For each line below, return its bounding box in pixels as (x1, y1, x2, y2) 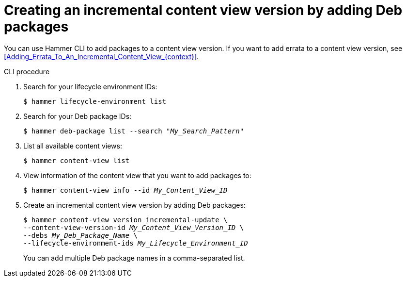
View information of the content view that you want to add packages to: (23, 171, 251, 180)
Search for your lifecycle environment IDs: (23, 82, 157, 91)
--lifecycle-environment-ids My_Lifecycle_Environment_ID (23, 239, 248, 247)
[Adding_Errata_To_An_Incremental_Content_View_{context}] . (4, 52, 199, 61)
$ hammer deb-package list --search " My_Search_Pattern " (23, 127, 244, 135)
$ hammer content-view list (23, 156, 130, 165)
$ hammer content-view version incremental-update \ (23, 215, 228, 224)
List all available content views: (23, 141, 122, 150)
